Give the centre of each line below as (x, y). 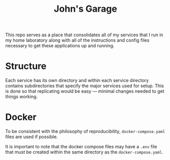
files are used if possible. (32, 137)
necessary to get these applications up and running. (60, 46)
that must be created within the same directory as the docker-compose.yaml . (84, 152)
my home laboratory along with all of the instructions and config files (77, 40)
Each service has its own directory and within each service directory (77, 81)
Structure (26, 66)
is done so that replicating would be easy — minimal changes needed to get (85, 91)
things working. (22, 97)
